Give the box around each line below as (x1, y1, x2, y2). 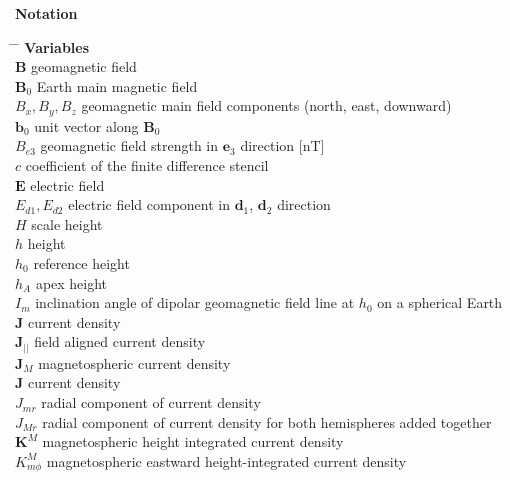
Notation (15, 3, 78, 23)
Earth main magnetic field (36, 75, 198, 96)
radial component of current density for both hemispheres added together (42, 411, 492, 432)
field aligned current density (34, 331, 206, 352)
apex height (35, 272, 108, 293)
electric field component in (68, 194, 230, 215)
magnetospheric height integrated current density (42, 431, 344, 452)
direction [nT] (240, 135, 325, 156)
